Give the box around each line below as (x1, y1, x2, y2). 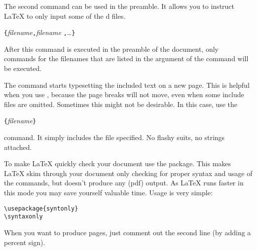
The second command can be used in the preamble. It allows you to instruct (4, 1, 235, 11)
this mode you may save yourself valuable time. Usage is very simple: (4, 187, 213, 198)
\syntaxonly (4, 213, 43, 220)
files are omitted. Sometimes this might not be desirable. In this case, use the (4, 99, 238, 109)
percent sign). (4, 237, 45, 247)
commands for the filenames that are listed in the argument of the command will (4, 53, 249, 64)
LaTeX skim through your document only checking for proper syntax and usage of (4, 168, 253, 178)
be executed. (4, 63, 42, 73)
